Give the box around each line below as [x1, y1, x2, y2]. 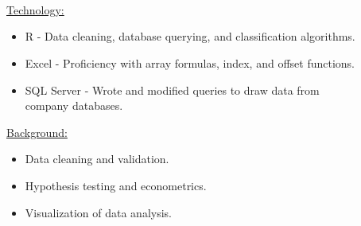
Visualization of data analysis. [25, 204, 172, 220]
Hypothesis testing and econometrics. [25, 177, 207, 193]
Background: [6, 123, 68, 140]
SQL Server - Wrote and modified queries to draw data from [25, 81, 320, 98]
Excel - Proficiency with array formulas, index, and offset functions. [25, 54, 355, 71]
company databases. [25, 97, 123, 114]
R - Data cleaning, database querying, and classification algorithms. [25, 28, 355, 45]
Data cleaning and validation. [25, 150, 169, 167]
